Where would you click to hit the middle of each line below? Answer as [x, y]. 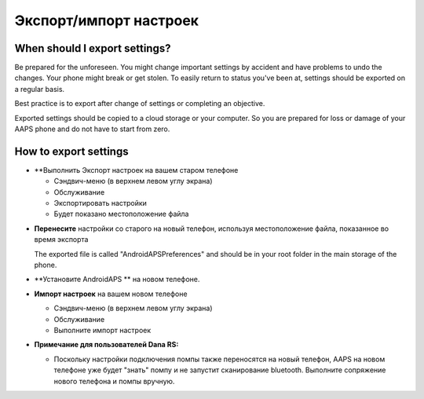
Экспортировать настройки [100, 203]
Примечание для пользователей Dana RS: [106, 345]
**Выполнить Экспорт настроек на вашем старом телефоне [136, 170]
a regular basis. [40, 89]
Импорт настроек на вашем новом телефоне [111, 294]
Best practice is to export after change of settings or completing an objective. [140, 104]
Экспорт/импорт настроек [107, 20]
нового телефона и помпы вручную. [114, 381]
